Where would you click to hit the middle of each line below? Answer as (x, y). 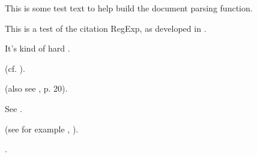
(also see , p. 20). (36, 88)
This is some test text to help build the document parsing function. (129, 8)
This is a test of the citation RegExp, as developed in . (106, 28)
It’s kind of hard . (38, 48)
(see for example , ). (42, 129)
